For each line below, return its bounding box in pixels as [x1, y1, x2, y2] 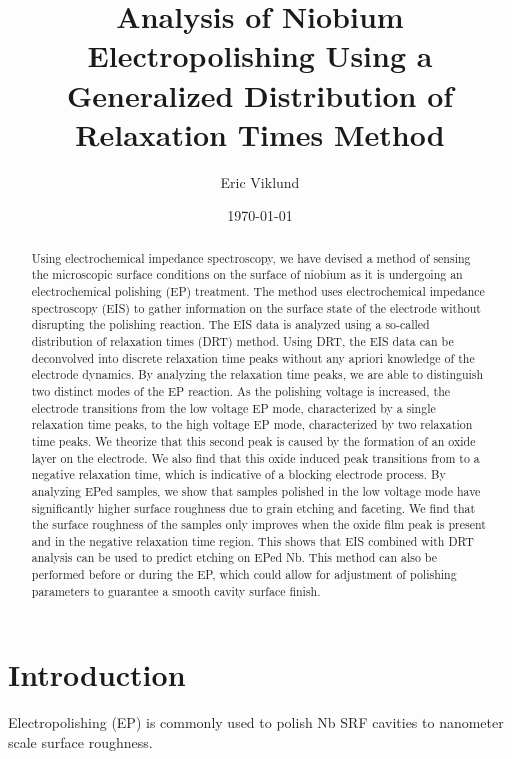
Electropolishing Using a [87, 35, 433, 76]
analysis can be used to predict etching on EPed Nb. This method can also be [31, 549, 438, 566]
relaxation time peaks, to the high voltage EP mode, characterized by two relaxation [31, 416, 473, 433]
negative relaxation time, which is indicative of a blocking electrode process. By [31, 466, 446, 483]
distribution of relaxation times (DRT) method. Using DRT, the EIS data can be [31, 332, 454, 349]
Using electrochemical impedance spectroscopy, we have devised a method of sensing [31, 249, 471, 266]
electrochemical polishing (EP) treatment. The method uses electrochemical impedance [31, 282, 485, 299]
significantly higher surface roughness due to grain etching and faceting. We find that [31, 499, 476, 516]
